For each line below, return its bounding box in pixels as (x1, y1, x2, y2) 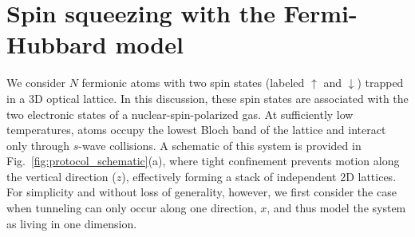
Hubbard (6, 28, 107, 61)
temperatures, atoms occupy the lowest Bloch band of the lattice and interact (6, 121, 386, 138)
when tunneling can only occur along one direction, (6, 199, 257, 216)
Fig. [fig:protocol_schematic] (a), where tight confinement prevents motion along (6, 152, 400, 169)
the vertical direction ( (6, 168, 117, 184)
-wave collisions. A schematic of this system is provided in (78, 136, 362, 153)
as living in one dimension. (6, 215, 137, 231)
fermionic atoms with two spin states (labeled (81, 74, 305, 91)
